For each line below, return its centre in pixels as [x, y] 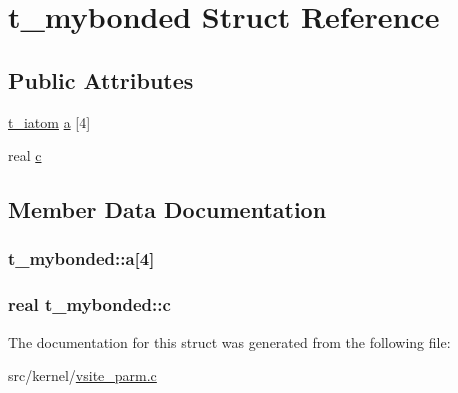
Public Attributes [101, 79]
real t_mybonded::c [89, 304]
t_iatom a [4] [49, 121]
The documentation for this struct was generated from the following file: [229, 341]
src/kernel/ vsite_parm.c [82, 375]
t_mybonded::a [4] [81, 258]
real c [25, 155]
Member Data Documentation [167, 209]
